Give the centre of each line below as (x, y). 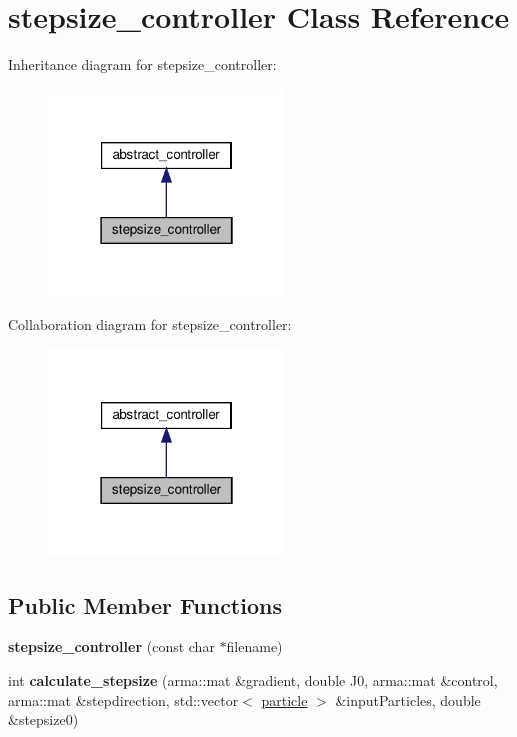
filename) (254, 646)
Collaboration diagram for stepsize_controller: (150, 324)
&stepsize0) (43, 719)
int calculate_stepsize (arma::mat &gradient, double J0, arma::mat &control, (253, 680)
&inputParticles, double (408, 699)
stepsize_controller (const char (111, 646)
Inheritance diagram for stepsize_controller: (142, 64)
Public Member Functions (145, 604)
